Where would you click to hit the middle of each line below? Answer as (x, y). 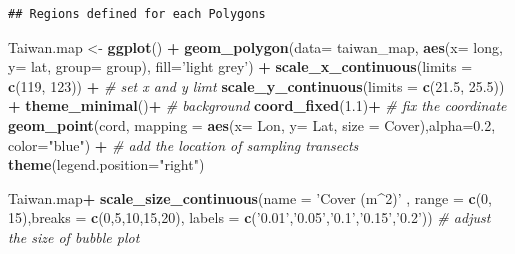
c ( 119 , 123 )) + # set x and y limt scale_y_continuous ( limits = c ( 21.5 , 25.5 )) (256, 85)
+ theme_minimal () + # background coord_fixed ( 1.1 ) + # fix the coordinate (257, 105)
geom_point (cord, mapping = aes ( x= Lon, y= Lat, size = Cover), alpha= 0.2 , (252, 124)
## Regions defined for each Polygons (137, 14)
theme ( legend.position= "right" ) (106, 164)
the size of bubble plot (74, 236)
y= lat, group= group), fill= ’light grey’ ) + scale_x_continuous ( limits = (240, 66)
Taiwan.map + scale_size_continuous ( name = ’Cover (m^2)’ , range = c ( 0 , (250, 197)
